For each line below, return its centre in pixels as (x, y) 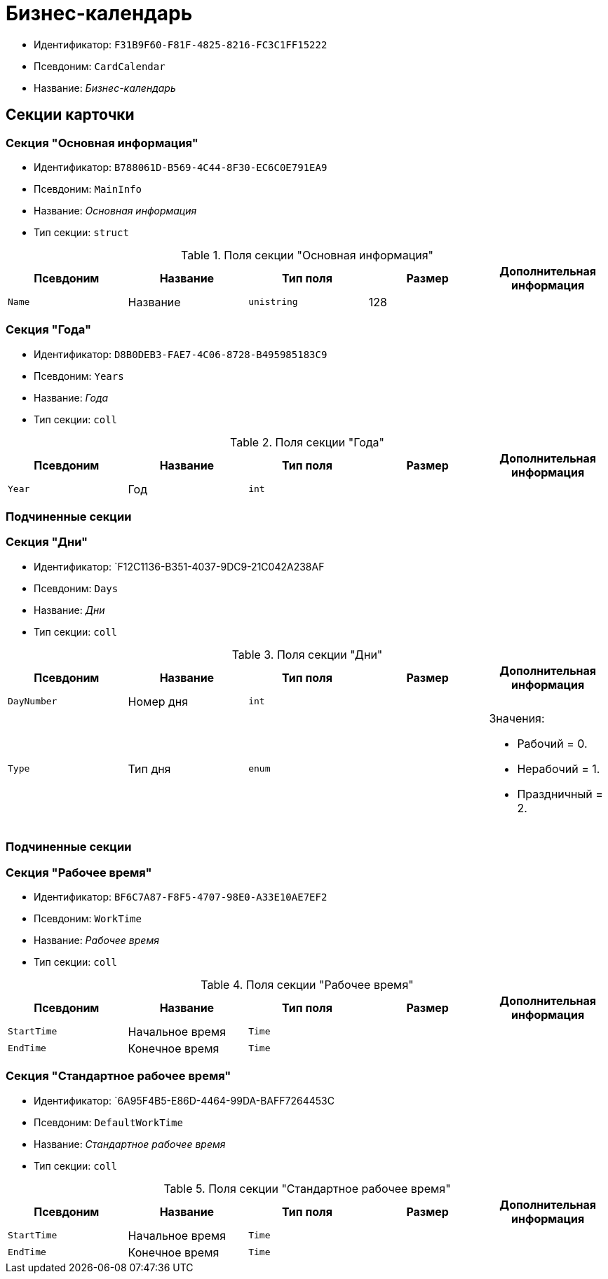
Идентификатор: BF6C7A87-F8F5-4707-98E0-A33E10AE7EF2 (181, 896)
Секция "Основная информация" (102, 143)
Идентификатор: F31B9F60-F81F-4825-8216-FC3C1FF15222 (181, 44)
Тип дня (149, 768)
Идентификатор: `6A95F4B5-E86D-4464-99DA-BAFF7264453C (184, 1100)
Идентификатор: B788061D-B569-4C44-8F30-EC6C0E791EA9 (181, 167)
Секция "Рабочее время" (79, 872)
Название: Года (71, 397)
